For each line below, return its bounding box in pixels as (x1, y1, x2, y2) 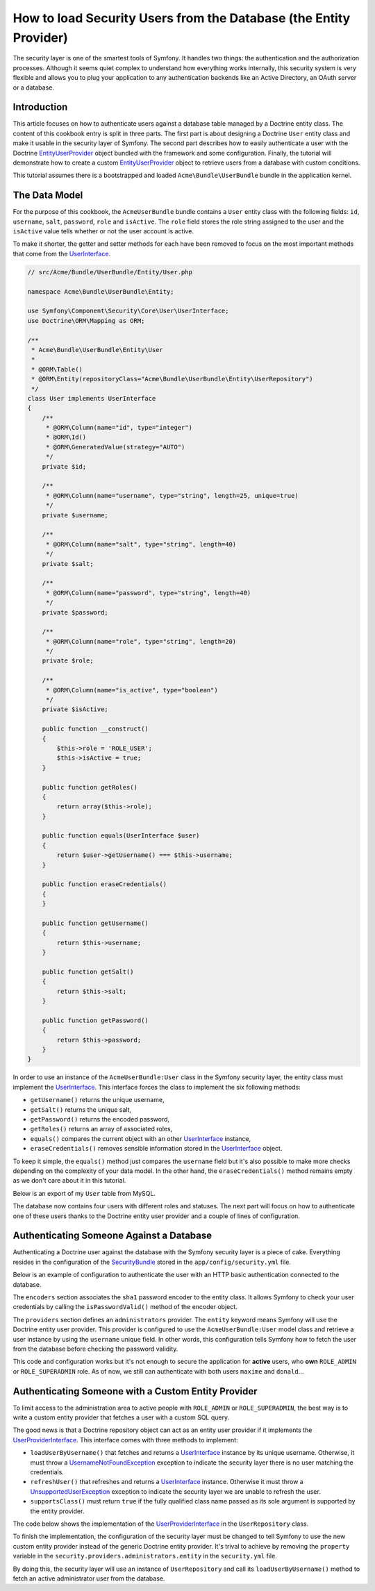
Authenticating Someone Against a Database (12, 1230, 212, 1242)
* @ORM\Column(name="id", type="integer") (45, 424, 192, 432)
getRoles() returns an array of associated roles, (30, 1125, 173, 1133)
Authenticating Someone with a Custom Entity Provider (12, 1385, 258, 1397)
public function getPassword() (42, 1016, 149, 1024)
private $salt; (42, 560, 94, 567)
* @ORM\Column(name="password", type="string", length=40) (45, 589, 251, 597)
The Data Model (12, 190, 83, 201)
